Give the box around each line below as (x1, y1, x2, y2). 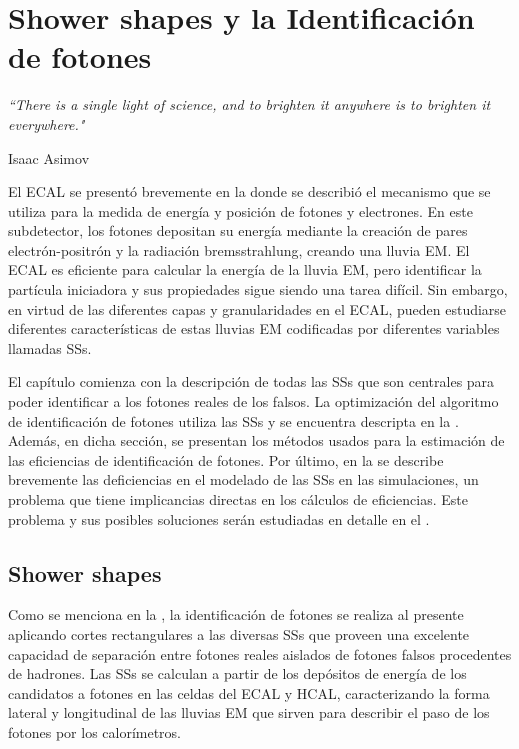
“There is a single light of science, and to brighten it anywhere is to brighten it (8, 94, 491, 115)
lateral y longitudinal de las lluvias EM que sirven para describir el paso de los (8, 702, 490, 723)
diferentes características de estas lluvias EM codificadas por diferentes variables (8, 318, 500, 339)
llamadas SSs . (8, 337, 92, 358)
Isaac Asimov (8, 147, 90, 168)
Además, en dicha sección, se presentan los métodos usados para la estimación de (8, 430, 505, 451)
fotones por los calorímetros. (8, 721, 182, 742)
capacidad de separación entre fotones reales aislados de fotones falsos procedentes (8, 643, 512, 664)
